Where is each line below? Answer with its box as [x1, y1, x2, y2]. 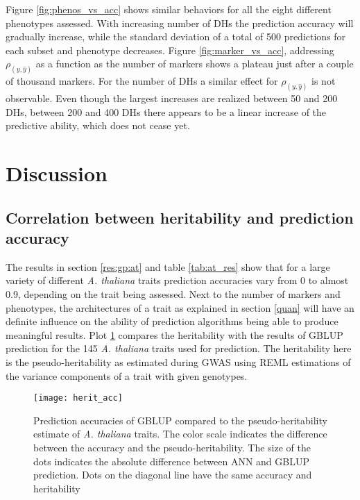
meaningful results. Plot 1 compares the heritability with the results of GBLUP [6, 327, 343, 342]
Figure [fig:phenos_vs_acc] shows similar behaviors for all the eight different [6, 2, 332, 16]
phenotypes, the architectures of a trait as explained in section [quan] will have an [6, 300, 354, 315]
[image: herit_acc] [33, 393, 123, 403]
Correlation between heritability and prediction [6, 206, 354, 228]
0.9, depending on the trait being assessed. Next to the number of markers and [6, 287, 341, 301]
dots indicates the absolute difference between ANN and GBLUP [33, 453, 309, 468]
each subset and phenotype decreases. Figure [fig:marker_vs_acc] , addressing [6, 42, 334, 57]
